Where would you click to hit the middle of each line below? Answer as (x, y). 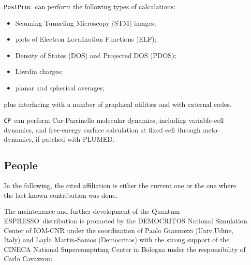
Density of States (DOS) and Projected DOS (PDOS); (96, 55)
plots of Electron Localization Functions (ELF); (86, 39)
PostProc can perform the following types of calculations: (90, 6)
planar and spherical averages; (60, 88)
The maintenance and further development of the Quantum (92, 211)
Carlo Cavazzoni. (29, 258)
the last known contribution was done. (61, 195)
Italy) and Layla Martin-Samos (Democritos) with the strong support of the (117, 240)
